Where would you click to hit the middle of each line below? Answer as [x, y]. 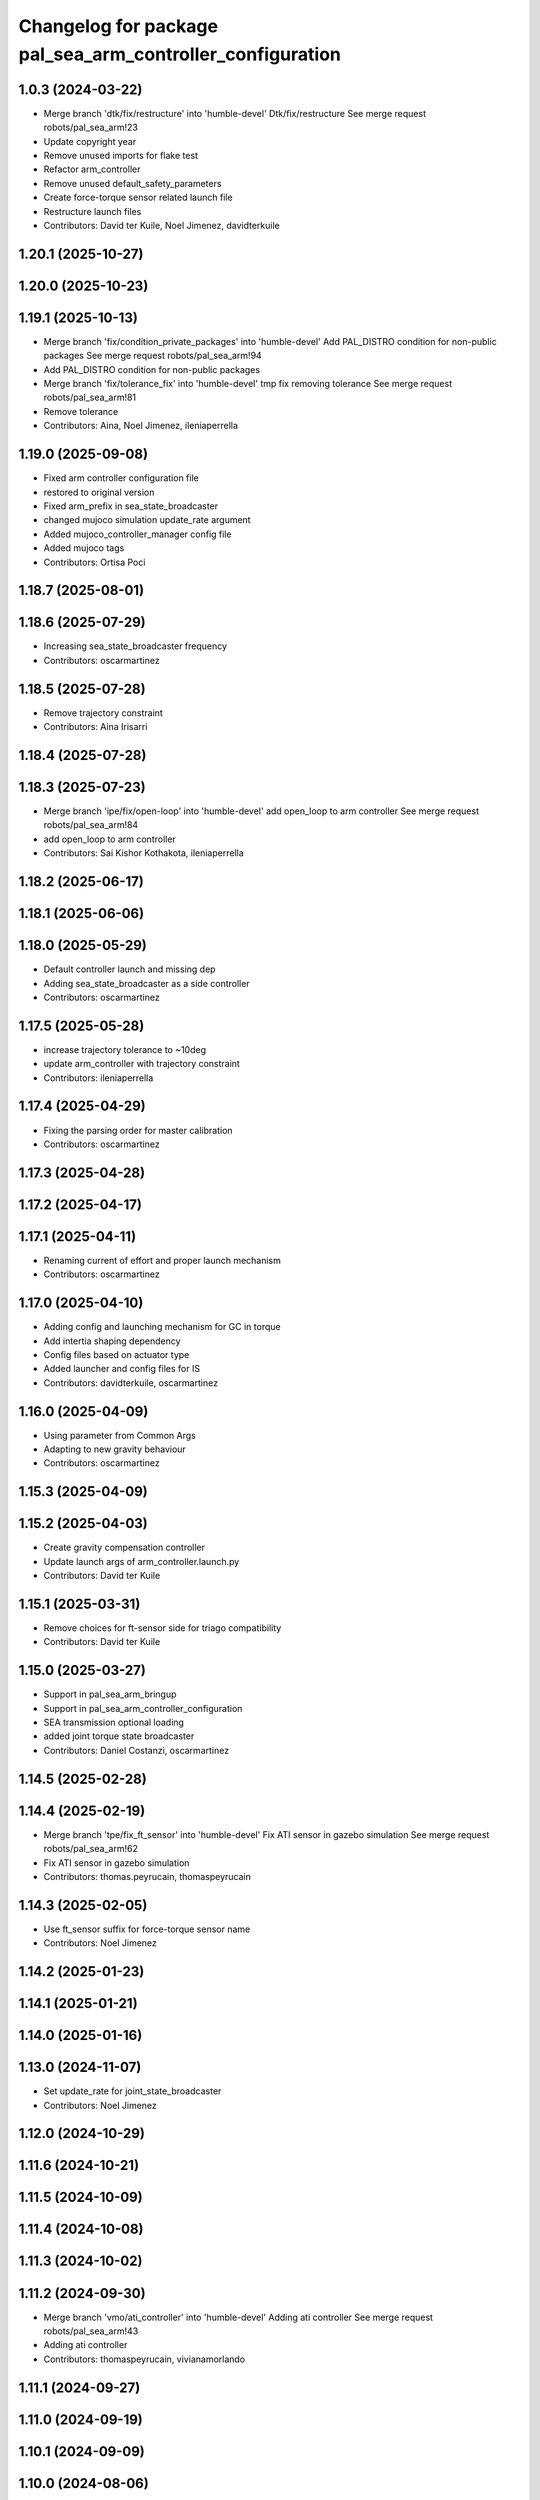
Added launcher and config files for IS [121, 1369]
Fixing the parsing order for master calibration [138, 1130]
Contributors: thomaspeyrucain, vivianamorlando [144, 2359]
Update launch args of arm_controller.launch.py [141, 1561]
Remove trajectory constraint [103, 712]
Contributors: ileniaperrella [98, 1077]
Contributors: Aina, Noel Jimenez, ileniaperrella [141, 426]
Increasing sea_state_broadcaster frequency [135, 646]
